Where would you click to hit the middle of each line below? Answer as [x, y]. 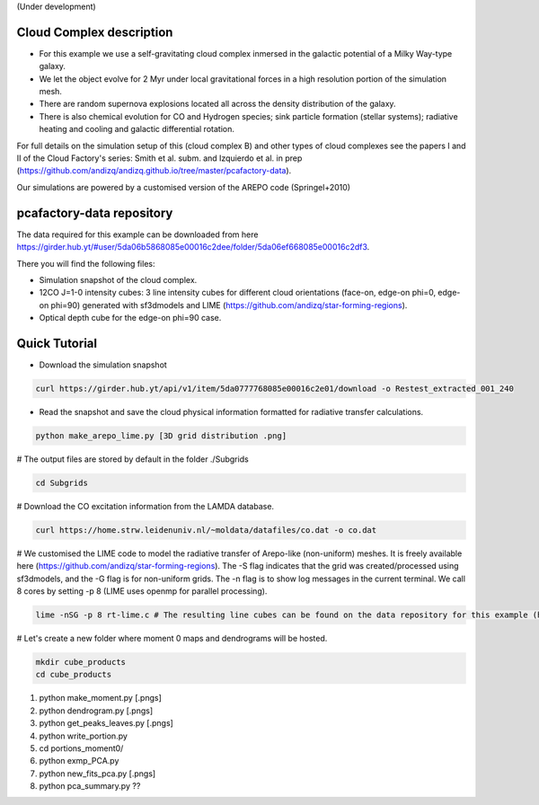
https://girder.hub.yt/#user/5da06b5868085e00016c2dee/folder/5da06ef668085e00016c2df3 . [193, 247]
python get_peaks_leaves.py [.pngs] [106, 723]
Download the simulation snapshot [103, 365]
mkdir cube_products [80, 662]
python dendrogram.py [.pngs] [96, 711]
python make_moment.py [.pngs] [100, 698]
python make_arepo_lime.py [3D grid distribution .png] [161, 435]
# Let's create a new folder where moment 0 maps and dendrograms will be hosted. [172, 638]
